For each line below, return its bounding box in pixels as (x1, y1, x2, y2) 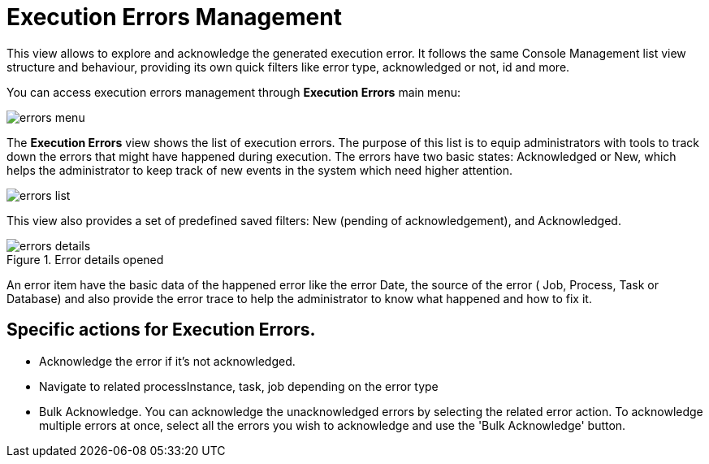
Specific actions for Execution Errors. (6, 319, 316, 340)
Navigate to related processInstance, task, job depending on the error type (39, 379, 439, 393)
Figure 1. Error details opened (6, 252, 164, 267)
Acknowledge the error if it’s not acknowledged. (39, 353, 296, 368)
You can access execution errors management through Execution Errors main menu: (6, 85, 461, 99)
